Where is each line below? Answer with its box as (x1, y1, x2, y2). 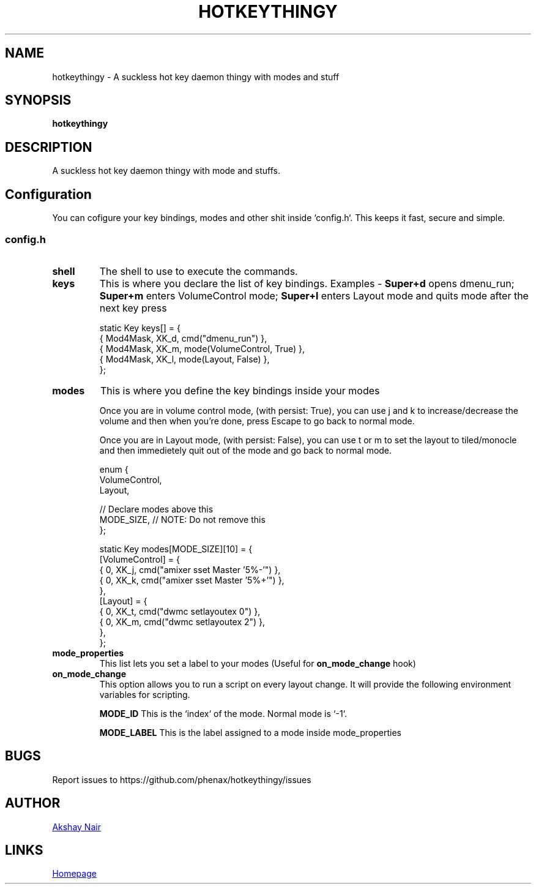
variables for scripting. (99, 689, 190, 700)
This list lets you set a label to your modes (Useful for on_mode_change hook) (99, 658, 416, 669)
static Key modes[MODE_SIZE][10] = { (99, 543, 253, 554)
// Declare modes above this (99, 503, 214, 514)
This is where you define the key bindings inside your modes (100, 384, 380, 397)
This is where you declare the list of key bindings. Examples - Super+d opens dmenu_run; (99, 277, 515, 290)
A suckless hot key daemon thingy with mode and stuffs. (52, 165, 281, 176)
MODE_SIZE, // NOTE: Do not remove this (99, 514, 266, 525)
